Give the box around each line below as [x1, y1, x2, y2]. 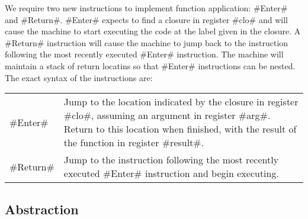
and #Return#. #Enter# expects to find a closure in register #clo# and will [5, 13, 288, 25]
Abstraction [5, 199, 79, 218]
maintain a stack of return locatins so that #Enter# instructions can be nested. [5, 59, 296, 72]
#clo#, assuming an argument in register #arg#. [63, 108, 271, 123]
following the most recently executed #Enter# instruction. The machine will [5, 48, 284, 60]
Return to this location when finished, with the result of [63, 122, 297, 136]
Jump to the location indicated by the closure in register [63, 95, 299, 109]
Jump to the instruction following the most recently [63, 153, 279, 167]
